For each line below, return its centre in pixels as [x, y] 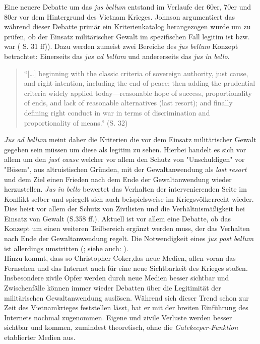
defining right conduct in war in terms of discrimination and [117, 112]
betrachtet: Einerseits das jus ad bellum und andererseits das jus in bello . [117, 56]
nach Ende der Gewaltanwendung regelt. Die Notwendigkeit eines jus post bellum [129, 238]
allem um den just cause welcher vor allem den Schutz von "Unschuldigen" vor [124, 159]
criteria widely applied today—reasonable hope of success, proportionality [138, 93]
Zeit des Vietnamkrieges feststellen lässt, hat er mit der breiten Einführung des [126, 307]
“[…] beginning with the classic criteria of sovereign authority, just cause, [136, 73]
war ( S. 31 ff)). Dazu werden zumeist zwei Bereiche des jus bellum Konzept [121, 46]
